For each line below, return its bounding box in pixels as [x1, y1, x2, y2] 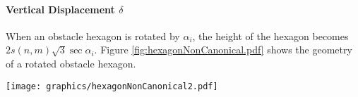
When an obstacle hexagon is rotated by [6, 28, 180, 43]
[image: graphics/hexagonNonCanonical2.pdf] [6, 81, 218, 91]
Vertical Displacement [6, 1, 115, 16]
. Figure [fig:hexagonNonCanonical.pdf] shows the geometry [94, 42, 352, 57]
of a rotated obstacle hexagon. [6, 56, 136, 70]
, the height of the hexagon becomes [192, 28, 349, 43]
